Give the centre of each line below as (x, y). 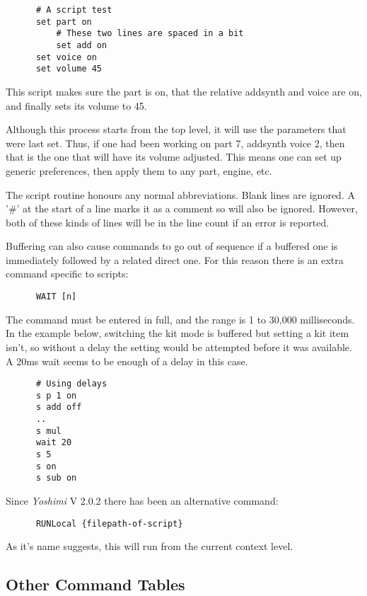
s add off (59, 407)
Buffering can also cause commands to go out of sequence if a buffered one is (172, 246)
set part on (64, 22)
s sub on (56, 478)
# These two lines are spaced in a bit (150, 34)
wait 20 (54, 443)
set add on (82, 45)
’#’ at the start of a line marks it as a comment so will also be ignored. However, (182, 208)
